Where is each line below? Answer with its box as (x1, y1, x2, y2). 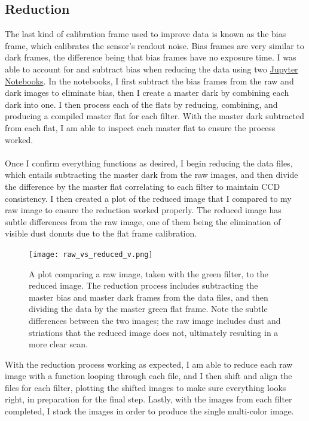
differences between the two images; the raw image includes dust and (29, 314, 281, 326)
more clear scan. (29, 338, 88, 350)
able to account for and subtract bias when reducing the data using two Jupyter (5, 62, 298, 75)
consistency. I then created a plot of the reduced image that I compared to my (5, 192, 292, 204)
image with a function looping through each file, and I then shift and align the (5, 369, 292, 382)
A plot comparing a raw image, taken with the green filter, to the (29, 267, 268, 280)
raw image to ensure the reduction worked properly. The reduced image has (5, 204, 282, 216)
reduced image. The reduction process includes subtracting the (29, 279, 258, 292)
